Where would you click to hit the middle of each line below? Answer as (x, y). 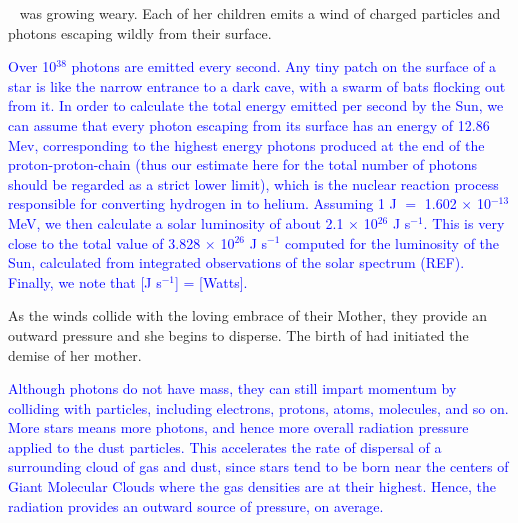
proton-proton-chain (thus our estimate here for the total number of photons (243, 164)
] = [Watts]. (211, 281)
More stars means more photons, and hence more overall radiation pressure (238, 427)
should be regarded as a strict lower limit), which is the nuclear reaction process (253, 183)
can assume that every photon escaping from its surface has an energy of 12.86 (249, 124)
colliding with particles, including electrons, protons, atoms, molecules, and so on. (258, 407)
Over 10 (32, 66)
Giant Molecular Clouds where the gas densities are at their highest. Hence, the (252, 486)
